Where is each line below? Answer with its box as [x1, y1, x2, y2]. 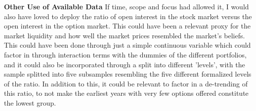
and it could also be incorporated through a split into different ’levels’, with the [4, 59, 245, 69]
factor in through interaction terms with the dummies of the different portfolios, [4, 49, 247, 59]
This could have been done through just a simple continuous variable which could [4, 40, 251, 50]
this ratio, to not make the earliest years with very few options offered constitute [4, 88, 249, 98]
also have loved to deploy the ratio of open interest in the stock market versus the [4, 11, 252, 21]
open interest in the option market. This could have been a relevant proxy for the [4, 21, 251, 31]
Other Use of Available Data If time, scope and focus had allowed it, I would [4, 1, 249, 11]
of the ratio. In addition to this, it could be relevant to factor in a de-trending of [4, 78, 248, 88]
